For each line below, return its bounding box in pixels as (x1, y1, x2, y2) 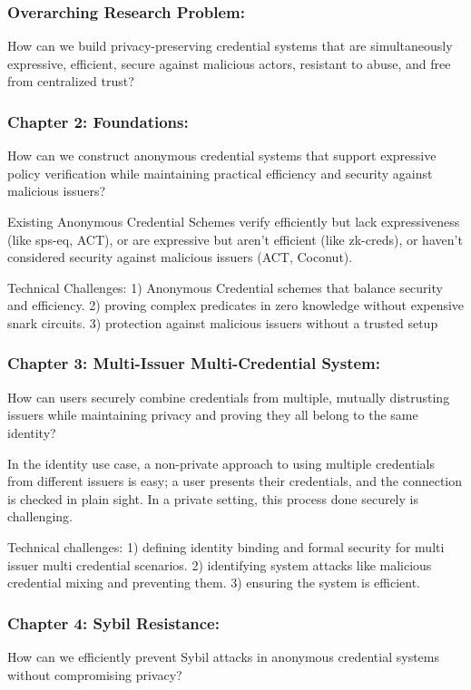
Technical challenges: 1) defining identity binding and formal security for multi (7, 537, 445, 556)
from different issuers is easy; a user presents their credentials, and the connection (7, 471, 463, 491)
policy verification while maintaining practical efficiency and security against (7, 163, 433, 182)
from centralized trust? (7, 72, 134, 91)
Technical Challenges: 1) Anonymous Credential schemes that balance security (7, 277, 443, 296)
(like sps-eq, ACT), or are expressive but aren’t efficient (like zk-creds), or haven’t (7, 229, 463, 248)
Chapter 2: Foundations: (7, 110, 189, 132)
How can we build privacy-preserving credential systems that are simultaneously (7, 36, 453, 55)
